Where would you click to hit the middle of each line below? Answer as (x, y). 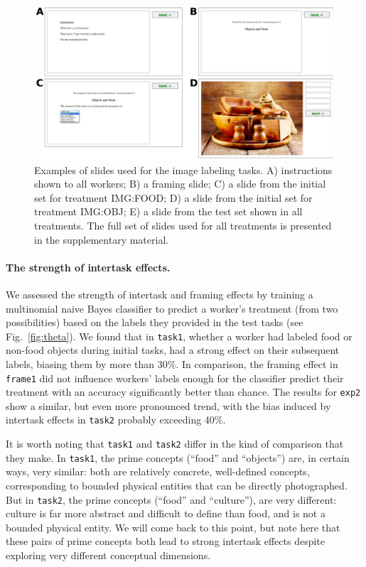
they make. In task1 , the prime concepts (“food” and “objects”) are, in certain (178, 457)
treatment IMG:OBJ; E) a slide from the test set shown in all (168, 211)
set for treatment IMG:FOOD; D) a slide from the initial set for (173, 197)
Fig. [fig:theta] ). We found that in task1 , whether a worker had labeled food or (179, 336)
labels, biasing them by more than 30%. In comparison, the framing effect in (172, 363)
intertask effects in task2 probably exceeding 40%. (116, 420)
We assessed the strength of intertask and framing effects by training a (160, 294)
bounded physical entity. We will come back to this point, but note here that (173, 527)
